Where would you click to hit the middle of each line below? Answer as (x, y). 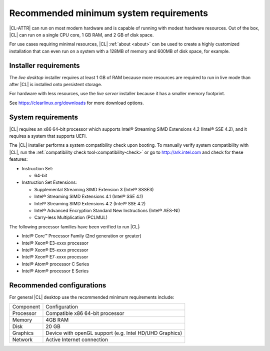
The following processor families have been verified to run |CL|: (75, 227)
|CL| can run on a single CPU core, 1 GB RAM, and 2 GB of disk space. (81, 35)
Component (26, 307)
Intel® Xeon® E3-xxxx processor (55, 243)
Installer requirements (44, 65)
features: (18, 159)
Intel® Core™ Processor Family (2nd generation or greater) (82, 236)
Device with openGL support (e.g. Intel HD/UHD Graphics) (114, 333)
